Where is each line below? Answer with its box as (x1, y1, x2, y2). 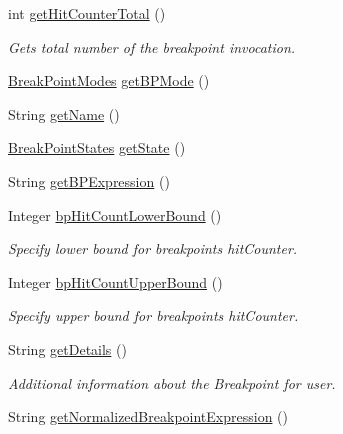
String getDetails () (8, 338, 127, 359)
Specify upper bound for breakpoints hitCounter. (8, 305, 299, 326)
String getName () (8, 103, 120, 124)
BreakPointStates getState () (8, 137, 186, 158)
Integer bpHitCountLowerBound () (8, 204, 222, 225)
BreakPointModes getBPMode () (8, 70, 210, 91)
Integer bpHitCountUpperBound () (8, 271, 223, 292)
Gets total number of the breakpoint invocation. (8, 36, 296, 57)
